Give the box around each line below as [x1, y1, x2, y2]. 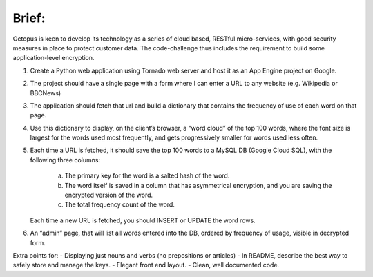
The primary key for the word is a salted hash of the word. [64, 171, 230, 180]
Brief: [12, 10, 46, 26]
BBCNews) [30, 88, 61, 97]
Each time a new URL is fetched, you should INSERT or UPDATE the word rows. [30, 216, 256, 225]
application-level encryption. [12, 54, 95, 62]
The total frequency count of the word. [64, 200, 175, 209]
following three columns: [30, 155, 100, 164]
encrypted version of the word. [64, 191, 153, 200]
